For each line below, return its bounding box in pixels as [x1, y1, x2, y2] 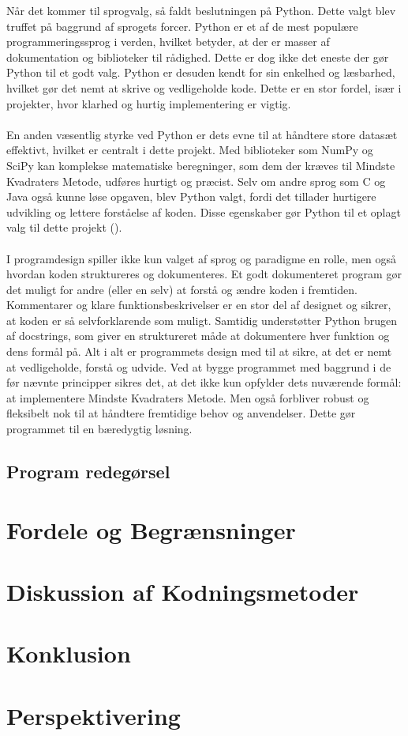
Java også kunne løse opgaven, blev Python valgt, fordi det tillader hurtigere [6, 188, 376, 205]
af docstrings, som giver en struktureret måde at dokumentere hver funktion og [6, 327, 390, 344]
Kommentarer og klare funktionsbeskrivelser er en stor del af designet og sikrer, [6, 296, 391, 313]
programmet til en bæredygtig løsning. [6, 421, 193, 437]
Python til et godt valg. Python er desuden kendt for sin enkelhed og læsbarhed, [6, 64, 395, 81]
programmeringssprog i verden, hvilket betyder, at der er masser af [6, 33, 330, 50]
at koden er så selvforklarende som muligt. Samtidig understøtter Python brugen [6, 311, 398, 328]
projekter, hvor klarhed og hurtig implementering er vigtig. [6, 95, 291, 111]
